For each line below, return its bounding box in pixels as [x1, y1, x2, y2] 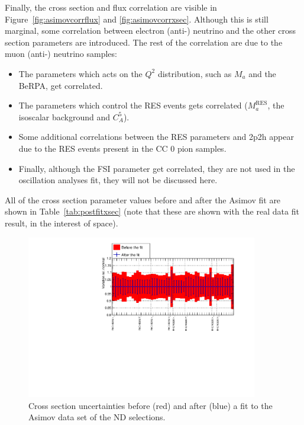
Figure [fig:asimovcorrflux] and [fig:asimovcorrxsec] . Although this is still [5, 12, 269, 25]
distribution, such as [157, 67, 232, 79]
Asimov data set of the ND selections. [28, 411, 166, 423]
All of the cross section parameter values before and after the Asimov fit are [5, 193, 281, 206]
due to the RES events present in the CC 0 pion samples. [18, 142, 227, 154]
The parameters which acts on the [18, 67, 143, 79]
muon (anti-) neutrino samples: [5, 47, 117, 60]
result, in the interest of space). [5, 216, 118, 229]
